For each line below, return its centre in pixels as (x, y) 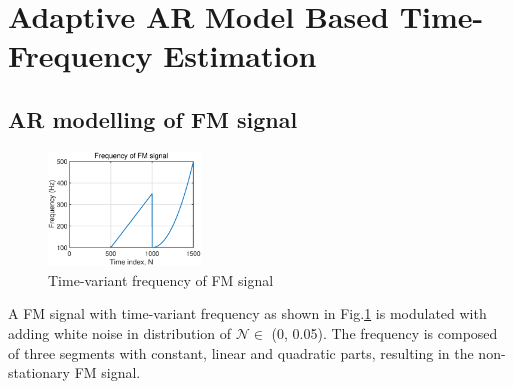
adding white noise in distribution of (120, 333)
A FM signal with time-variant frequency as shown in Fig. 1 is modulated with (247, 313)
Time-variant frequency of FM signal (161, 279)
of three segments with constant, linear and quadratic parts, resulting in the (241, 352)
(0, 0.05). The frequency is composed (384, 333)
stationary (39, 372)
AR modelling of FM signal (153, 118)
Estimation (240, 55)
